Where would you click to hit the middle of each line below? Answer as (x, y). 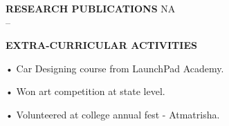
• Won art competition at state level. (85, 91)
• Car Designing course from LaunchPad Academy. (115, 68)
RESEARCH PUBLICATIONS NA (91, 8)
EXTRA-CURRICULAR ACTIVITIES (101, 45)
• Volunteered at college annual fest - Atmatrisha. (113, 114)
